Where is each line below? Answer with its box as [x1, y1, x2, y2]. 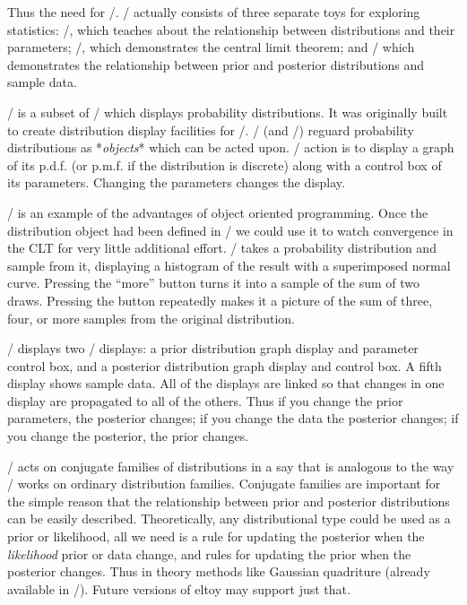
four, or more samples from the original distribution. [7, 308, 295, 327]
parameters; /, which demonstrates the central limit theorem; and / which [7, 38, 415, 56]
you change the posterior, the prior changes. [7, 427, 249, 445]
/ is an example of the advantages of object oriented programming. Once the [7, 203, 428, 221]
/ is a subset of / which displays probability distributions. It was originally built [7, 102, 448, 121]
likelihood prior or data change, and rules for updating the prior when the [7, 544, 411, 563]
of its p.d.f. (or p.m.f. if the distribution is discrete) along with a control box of [7, 155, 442, 174]
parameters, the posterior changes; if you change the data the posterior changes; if [7, 409, 459, 428]
